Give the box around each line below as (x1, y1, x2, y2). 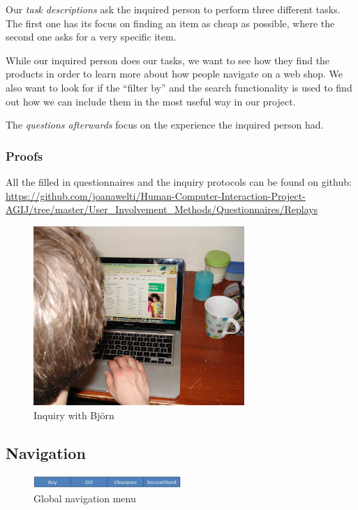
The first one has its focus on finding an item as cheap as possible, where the (6, 15, 335, 30)
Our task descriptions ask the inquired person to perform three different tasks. (6, 2, 341, 16)
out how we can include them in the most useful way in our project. (6, 94, 296, 108)
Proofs (6, 147, 43, 164)
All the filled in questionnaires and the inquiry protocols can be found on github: (6, 174, 352, 189)
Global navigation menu (33, 490, 136, 505)
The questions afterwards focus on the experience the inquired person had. (6, 117, 324, 132)
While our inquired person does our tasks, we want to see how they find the (6, 52, 330, 67)
